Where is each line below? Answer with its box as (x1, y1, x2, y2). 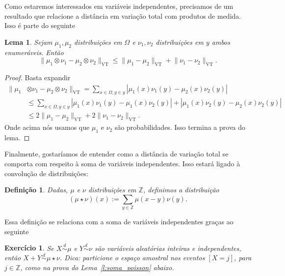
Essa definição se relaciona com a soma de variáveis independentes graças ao (4, 216, 233, 227)
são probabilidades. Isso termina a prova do (114, 122, 245, 132)
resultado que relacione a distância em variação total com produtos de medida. (4, 10, 241, 21)
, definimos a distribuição (143, 184, 219, 195)
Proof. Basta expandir (4, 72, 71, 82)
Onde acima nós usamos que (4, 122, 90, 132)
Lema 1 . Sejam (4, 36, 52, 47)
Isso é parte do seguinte (4, 20, 76, 31)
